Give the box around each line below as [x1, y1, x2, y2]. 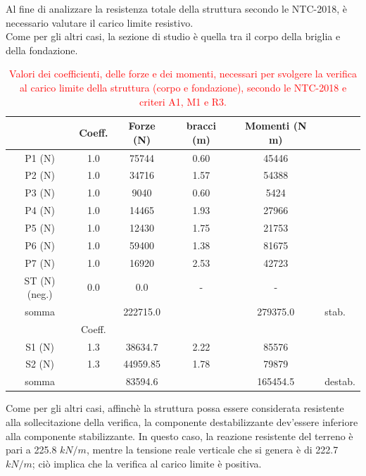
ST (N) [24, 273, 56, 287]
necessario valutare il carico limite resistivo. [6, 15, 194, 30]
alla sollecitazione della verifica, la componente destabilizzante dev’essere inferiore [6, 415, 358, 429]
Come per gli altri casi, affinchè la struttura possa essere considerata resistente [6, 401, 344, 415]
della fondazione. [6, 42, 78, 57]
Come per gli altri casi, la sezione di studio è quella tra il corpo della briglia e [6, 29, 341, 44]
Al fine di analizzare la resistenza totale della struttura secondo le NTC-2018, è [6, 1, 347, 15]
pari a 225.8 [6, 442, 57, 457]
